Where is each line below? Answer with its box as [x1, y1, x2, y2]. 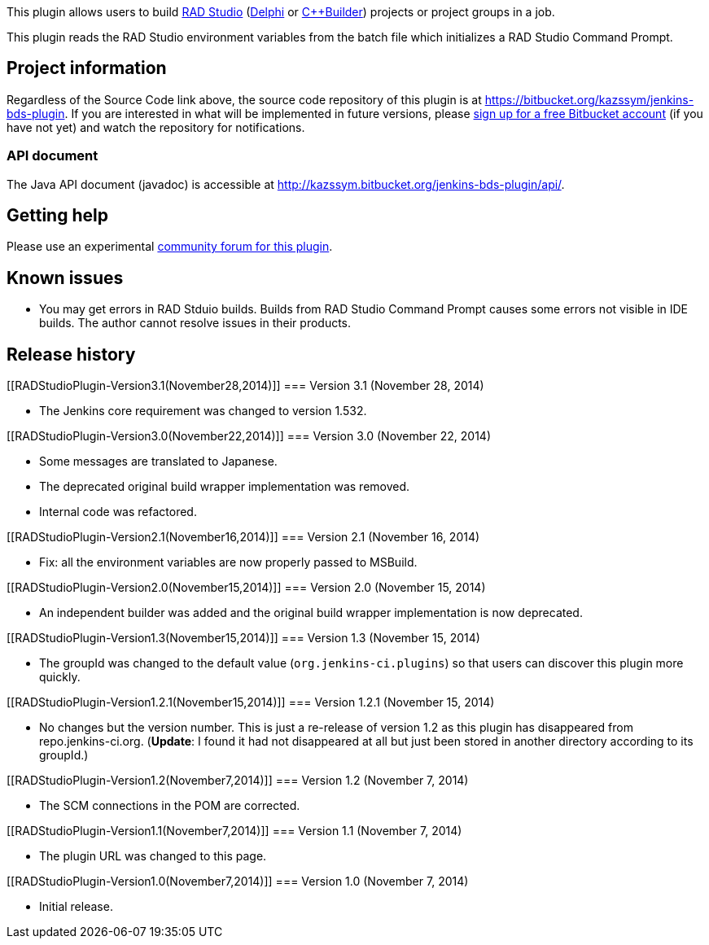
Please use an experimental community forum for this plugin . [7, 239, 333, 254]
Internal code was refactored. [39, 505, 197, 519]
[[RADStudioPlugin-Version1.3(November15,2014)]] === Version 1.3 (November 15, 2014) [7, 631, 480, 645]
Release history [7, 343, 136, 365]
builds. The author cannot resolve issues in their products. [39, 316, 352, 330]
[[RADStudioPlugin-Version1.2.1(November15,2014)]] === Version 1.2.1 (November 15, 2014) [7, 695, 495, 710]
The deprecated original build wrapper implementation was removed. [39, 479, 410, 494]
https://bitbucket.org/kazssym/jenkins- [484, 92, 694, 107]
